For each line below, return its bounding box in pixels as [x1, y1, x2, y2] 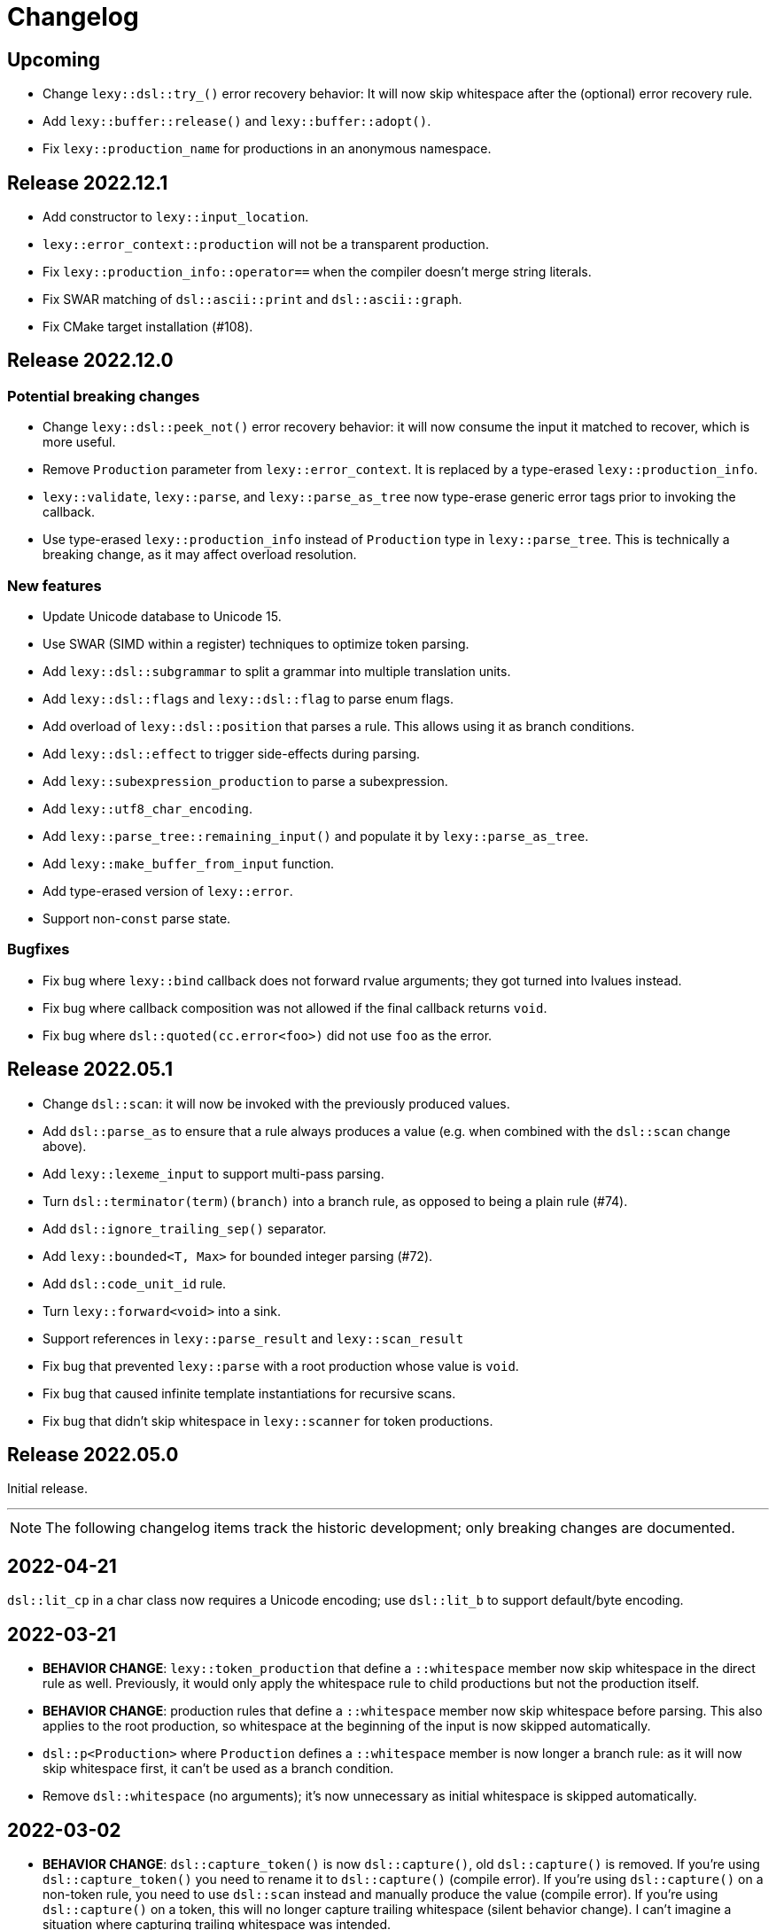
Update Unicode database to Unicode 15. [43, 608, 282, 624]
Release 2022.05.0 [7, 1444, 179, 1466]
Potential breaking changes [7, 386, 200, 405]
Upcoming [7, 48, 101, 71]
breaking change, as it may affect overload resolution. [43, 547, 357, 563]
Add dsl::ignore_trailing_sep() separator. [43, 1220, 327, 1236]
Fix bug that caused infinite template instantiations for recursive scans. [43, 1385, 456, 1401]
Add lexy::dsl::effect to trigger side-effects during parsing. [43, 745, 421, 761]
